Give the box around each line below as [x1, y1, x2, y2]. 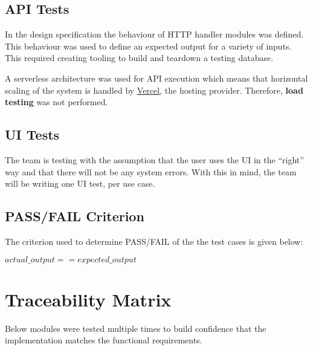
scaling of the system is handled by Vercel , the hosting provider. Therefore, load [5, 83, 303, 96]
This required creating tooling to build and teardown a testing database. [5, 51, 274, 64]
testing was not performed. [5, 96, 108, 108]
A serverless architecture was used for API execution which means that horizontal [5, 71, 308, 84]
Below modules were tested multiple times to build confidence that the [5, 322, 266, 334]
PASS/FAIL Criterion [5, 207, 144, 225]
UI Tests [5, 125, 60, 144]
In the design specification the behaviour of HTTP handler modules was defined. [5, 28, 304, 41]
